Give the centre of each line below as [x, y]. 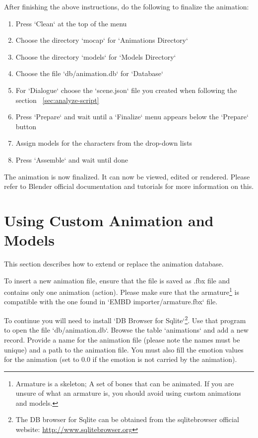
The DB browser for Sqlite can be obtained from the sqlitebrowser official [127, 419]
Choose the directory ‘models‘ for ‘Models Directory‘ [96, 56]
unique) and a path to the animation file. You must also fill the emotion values [124, 349]
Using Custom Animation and [109, 220]
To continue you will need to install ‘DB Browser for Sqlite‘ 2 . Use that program [125, 319]
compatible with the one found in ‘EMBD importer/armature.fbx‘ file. [111, 302]
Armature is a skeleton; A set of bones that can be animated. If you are [125, 383]
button [26, 126]
